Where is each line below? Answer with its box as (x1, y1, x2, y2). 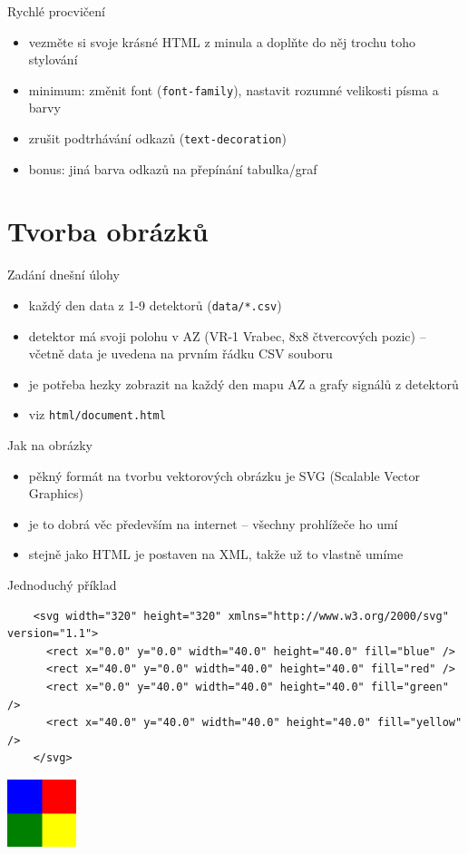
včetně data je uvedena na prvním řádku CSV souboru (28, 344, 333, 363)
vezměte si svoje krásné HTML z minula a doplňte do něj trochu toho (28, 32, 416, 51)
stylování (28, 50, 78, 69)
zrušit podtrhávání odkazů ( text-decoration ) (28, 129, 287, 148)
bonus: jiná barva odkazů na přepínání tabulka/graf (28, 159, 317, 178)
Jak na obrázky (7, 436, 93, 455)
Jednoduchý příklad (7, 575, 117, 594)
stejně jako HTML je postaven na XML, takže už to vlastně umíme (28, 545, 404, 564)
